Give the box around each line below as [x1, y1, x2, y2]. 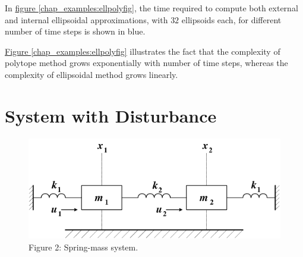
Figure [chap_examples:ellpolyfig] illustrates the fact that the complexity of [5, 45, 280, 57]
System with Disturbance [5, 103, 217, 127]
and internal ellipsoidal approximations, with [5, 13, 168, 26]
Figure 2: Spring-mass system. [29, 240, 138, 253]
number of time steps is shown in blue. [5, 25, 146, 37]
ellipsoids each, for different [181, 13, 282, 26]
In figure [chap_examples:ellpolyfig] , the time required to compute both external [5, 2, 298, 14]
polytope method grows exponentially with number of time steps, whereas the [5, 57, 288, 69]
